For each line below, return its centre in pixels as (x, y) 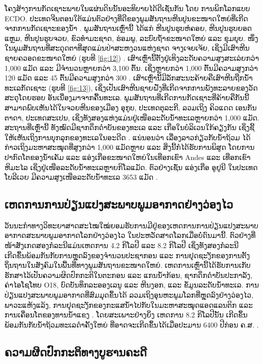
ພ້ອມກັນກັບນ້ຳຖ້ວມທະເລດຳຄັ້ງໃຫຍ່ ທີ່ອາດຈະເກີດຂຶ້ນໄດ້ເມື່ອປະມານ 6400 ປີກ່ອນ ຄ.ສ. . (132, 324)
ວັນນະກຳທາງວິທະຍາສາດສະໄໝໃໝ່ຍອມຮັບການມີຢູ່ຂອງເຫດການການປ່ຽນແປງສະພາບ (131, 225)
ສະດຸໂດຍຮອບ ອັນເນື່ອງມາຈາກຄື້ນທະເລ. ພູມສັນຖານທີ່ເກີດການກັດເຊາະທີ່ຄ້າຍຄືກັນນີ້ (127, 97)
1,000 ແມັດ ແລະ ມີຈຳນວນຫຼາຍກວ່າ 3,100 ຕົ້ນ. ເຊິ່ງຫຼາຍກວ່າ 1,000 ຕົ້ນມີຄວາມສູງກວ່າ (131, 68)
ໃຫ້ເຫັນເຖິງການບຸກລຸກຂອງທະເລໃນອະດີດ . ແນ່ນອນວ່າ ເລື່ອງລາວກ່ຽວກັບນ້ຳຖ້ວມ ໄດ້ (128, 137)
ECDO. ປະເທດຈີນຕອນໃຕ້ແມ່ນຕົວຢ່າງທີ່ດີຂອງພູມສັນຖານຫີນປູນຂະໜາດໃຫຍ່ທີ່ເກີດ (126, 18)
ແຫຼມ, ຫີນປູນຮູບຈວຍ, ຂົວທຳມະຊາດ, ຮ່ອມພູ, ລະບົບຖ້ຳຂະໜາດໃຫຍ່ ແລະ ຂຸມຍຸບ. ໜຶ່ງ (131, 38)
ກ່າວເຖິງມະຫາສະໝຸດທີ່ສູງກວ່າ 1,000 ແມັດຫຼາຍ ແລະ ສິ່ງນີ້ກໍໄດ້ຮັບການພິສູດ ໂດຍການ (130, 147)
